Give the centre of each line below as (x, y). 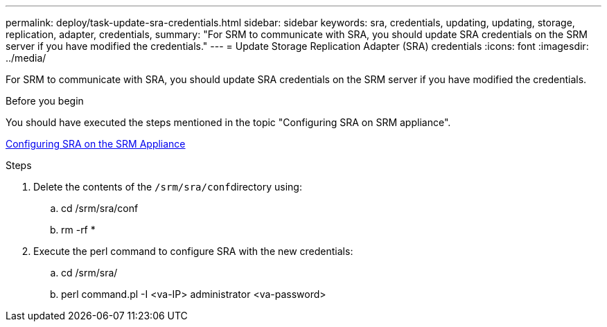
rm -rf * (78, 230)
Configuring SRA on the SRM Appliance (96, 144)
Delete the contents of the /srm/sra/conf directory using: (168, 187)
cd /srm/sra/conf (100, 208)
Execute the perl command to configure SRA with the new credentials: (193, 251)
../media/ (26, 58)
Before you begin (45, 101)
